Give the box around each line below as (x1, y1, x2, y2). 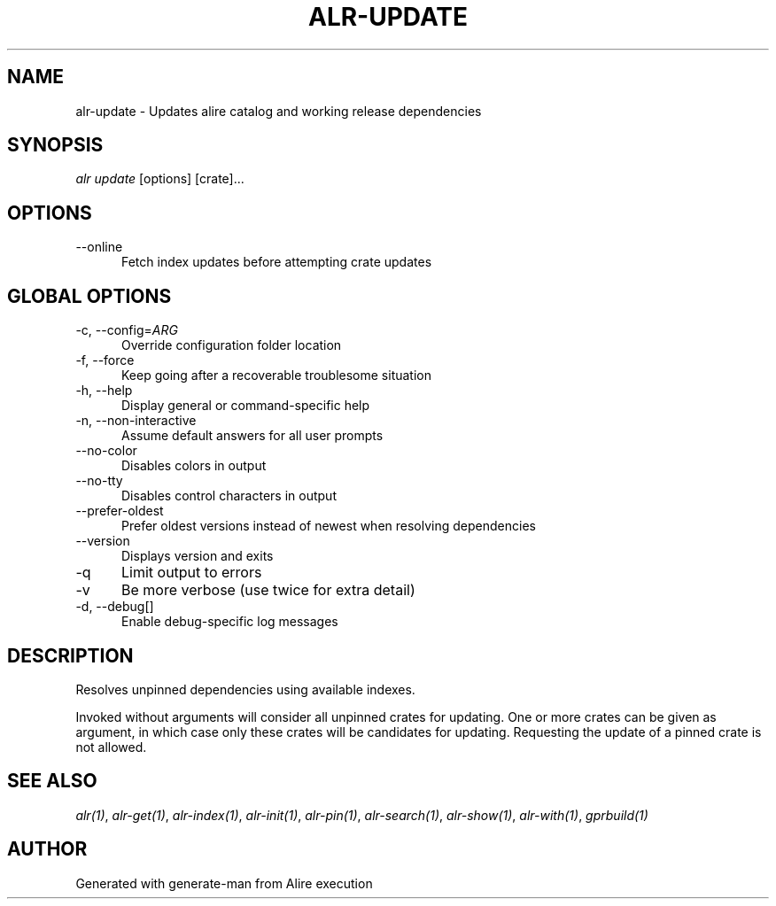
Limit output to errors (120, 563, 262, 582)
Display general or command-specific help (121, 398, 370, 414)
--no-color (75, 443, 137, 459)
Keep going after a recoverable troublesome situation (121, 368, 431, 383)
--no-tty (75, 473, 123, 489)
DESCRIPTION (7, 644, 134, 667)
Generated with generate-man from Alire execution (75, 875, 373, 891)
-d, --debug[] (75, 599, 154, 615)
